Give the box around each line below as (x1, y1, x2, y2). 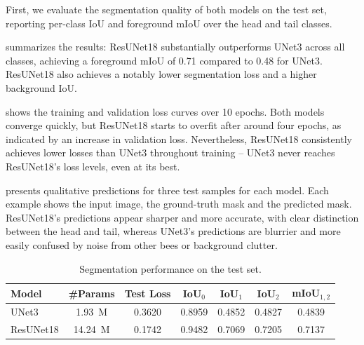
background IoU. (6, 80, 77, 95)
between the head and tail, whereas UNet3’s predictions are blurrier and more (6, 224, 341, 238)
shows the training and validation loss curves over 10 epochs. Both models (6, 104, 325, 119)
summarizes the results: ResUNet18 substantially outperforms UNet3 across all (6, 39, 345, 54)
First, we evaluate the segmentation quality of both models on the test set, (6, 2, 327, 16)
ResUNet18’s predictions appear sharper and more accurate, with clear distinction (6, 210, 359, 224)
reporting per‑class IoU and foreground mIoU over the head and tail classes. (6, 15, 332, 30)
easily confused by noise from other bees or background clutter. (6, 237, 278, 252)
